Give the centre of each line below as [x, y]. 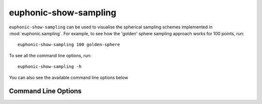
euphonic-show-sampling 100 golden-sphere [69, 45]
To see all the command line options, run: [50, 55]
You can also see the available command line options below [69, 78]
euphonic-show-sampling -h [50, 67]
